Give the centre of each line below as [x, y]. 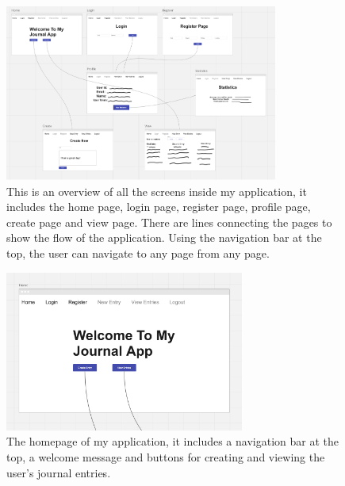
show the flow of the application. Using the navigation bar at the [164, 237]
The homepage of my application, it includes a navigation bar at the [172, 441]
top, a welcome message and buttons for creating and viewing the [166, 456]
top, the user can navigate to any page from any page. [138, 253]
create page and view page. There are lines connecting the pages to [169, 222]
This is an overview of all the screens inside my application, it [157, 191]
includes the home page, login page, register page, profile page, [159, 207]
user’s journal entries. [59, 472]
